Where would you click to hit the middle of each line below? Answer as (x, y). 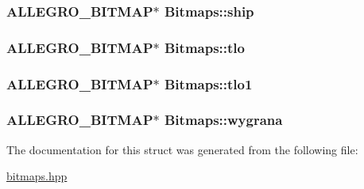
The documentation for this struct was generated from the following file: (182, 149)
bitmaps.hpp (37, 176)
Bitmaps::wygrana (223, 120)
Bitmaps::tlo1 (208, 83)
